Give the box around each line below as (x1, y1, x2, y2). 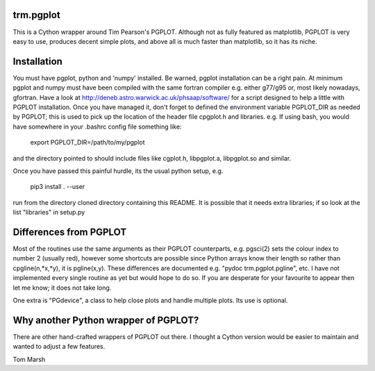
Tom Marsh (12, 355, 45, 363)
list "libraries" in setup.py (12, 208, 85, 217)
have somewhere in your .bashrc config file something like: (12, 122, 182, 131)
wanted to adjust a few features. (12, 343, 106, 351)
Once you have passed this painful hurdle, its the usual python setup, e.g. (12, 167, 224, 175)
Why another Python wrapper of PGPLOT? (12, 314, 199, 326)
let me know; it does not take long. (12, 283, 112, 292)
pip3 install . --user (30, 183, 85, 191)
